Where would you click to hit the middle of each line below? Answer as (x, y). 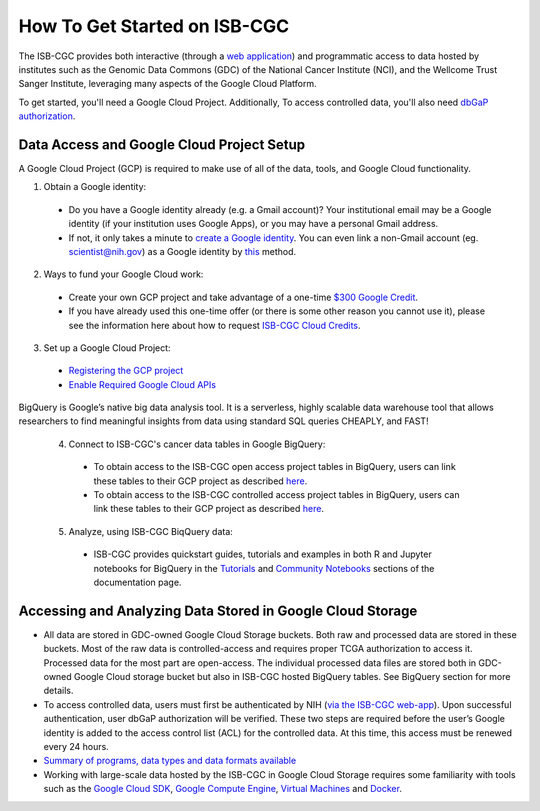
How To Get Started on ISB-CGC (154, 26)
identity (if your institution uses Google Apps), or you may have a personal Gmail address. (253, 224)
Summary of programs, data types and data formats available (170, 761)
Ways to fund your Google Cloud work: (123, 274)
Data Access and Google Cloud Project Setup (162, 144)
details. (58, 691)
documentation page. (137, 582)
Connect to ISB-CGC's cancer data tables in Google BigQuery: (197, 444)
